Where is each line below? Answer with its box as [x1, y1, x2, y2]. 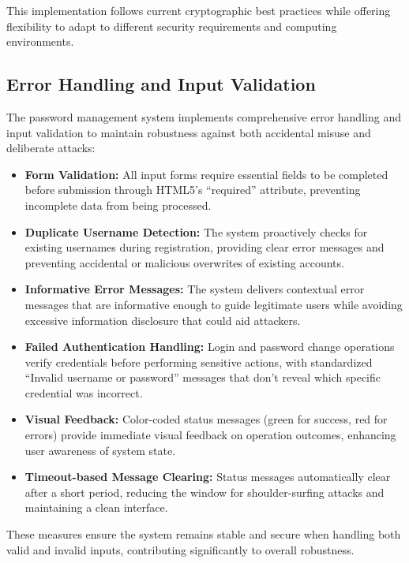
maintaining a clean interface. [24, 499, 168, 516]
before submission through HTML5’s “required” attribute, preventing [24, 181, 361, 198]
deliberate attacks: [6, 140, 96, 156]
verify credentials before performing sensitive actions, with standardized [24, 353, 373, 370]
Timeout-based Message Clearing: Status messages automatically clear [24, 468, 391, 485]
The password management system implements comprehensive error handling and [6, 108, 401, 125]
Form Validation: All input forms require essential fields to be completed [24, 166, 388, 182]
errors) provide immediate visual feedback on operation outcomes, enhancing [24, 427, 396, 443]
